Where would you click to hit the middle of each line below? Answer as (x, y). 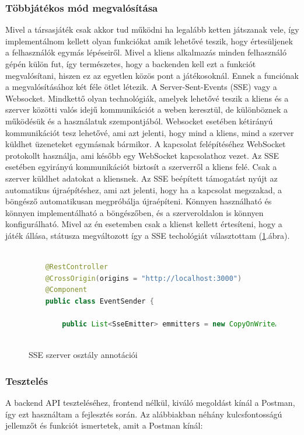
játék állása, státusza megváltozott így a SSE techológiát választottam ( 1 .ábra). (148, 235)
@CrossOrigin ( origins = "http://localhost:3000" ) (144, 278)
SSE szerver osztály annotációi (83, 355)
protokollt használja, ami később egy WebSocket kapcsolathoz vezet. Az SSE (142, 155)
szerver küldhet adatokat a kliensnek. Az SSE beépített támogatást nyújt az (141, 178)
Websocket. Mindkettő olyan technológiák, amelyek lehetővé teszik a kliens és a (147, 98)
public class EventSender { (99, 301)
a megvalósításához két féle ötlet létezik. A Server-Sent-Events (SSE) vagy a (141, 87)
